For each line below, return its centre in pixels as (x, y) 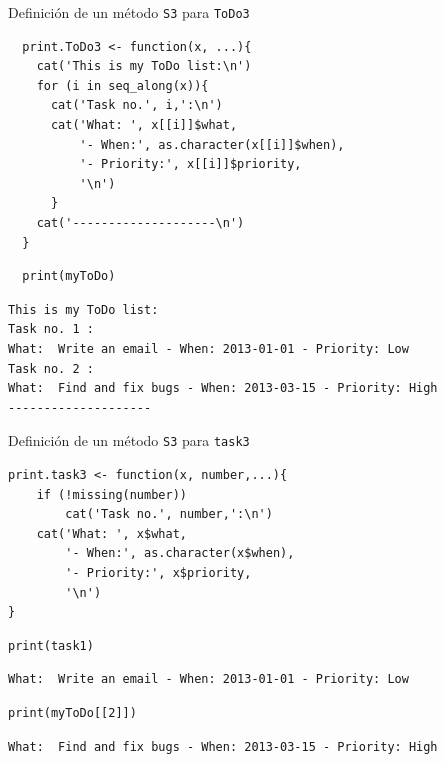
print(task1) (51, 645)
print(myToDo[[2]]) (72, 712)
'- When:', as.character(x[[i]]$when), (212, 144)
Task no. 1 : (51, 329)
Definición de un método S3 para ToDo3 (129, 12)
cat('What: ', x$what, (111, 533)
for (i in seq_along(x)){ (122, 85)
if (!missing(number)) (111, 494)
